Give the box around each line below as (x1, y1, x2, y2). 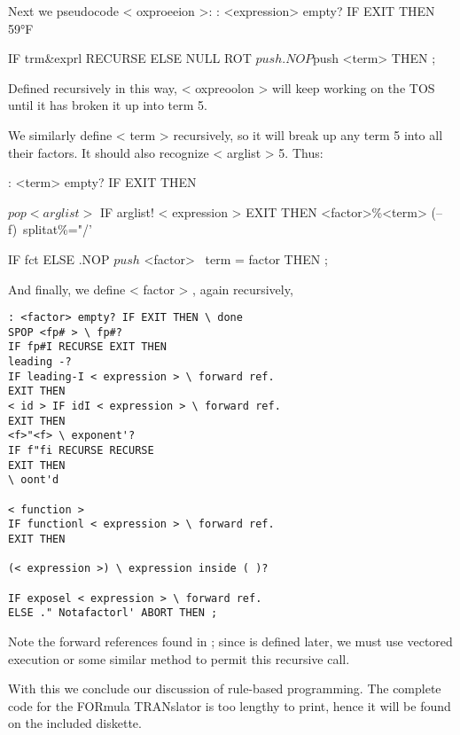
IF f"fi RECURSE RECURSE (8, 444, 154, 457)
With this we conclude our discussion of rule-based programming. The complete (8, 679, 441, 698)
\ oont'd (8, 473, 59, 487)
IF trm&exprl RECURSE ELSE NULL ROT (8, 49, 252, 67)
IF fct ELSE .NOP (8, 249, 110, 268)
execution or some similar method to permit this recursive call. (8, 649, 350, 668)
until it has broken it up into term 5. (8, 96, 207, 114)
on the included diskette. (8, 714, 142, 732)
